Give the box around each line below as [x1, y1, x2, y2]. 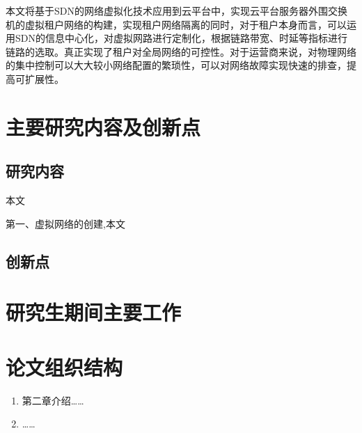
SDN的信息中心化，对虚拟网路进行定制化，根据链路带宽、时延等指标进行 [15, 31, 347, 45]
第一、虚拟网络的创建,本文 [6, 216, 125, 230]
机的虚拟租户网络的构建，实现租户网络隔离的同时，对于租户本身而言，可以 [6, 17, 347, 31]
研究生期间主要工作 [6, 298, 182, 326]
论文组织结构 [6, 352, 123, 381]
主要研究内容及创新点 [6, 112, 201, 141]
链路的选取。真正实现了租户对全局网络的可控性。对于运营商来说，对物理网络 [6, 44, 356, 58]
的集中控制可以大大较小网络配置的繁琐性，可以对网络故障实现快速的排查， [6, 58, 347, 72]
